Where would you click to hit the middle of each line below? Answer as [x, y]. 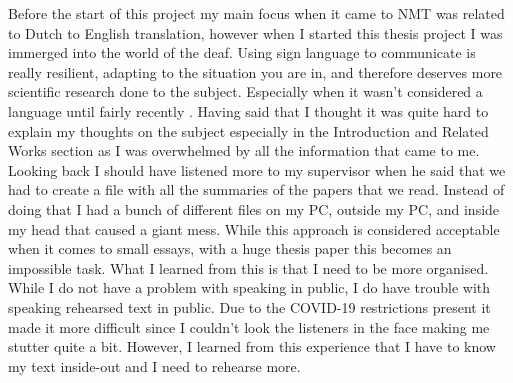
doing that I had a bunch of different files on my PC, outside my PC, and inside [254, 208]
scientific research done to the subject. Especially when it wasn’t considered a [245, 91]
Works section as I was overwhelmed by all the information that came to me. [244, 150]
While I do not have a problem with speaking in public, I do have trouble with [249, 287]
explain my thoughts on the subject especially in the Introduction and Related [248, 130]
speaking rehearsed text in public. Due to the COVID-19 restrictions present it [249, 306]
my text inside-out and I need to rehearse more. [154, 365]
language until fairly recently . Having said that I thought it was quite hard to [248, 110]
